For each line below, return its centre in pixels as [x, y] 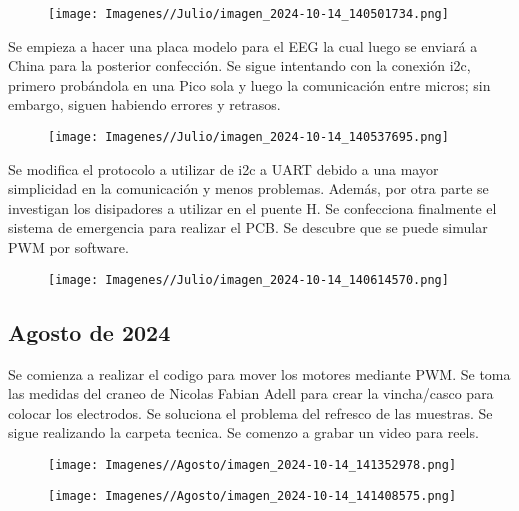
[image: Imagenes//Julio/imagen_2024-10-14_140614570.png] [248, 279]
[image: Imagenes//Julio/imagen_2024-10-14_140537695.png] [248, 137]
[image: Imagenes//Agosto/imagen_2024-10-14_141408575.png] [252, 495]
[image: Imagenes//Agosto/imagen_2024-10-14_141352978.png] [252, 464]
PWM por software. [68, 247]
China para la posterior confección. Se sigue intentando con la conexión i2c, [239, 65]
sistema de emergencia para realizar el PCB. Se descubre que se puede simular [248, 227]
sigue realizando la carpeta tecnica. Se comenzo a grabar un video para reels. [243, 432]
